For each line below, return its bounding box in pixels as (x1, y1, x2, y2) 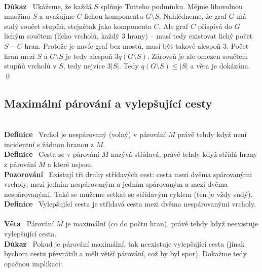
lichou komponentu (84, 11, 143, 21)
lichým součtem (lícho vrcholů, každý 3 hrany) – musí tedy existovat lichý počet (4, 30, 253, 41)
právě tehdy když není (177, 129, 247, 140)
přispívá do (198, 20, 232, 31)
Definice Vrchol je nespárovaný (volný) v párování (4, 129, 166, 140)
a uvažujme (39, 11, 74, 21)
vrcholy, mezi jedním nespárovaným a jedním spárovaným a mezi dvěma (4, 179, 228, 189)
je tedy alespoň (65, 50, 113, 61)
